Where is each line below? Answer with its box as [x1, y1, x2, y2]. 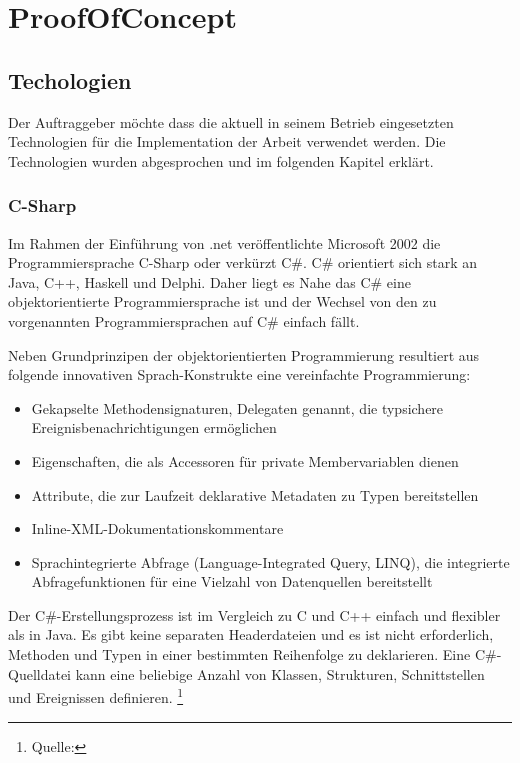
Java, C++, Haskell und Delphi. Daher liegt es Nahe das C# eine [8, 271, 411, 292]
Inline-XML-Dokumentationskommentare [31, 518, 284, 539]
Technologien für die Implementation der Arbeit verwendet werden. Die [8, 131, 446, 152]
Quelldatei [8, 663, 72, 684]
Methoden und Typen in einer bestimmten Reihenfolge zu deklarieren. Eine [8, 644, 471, 665]
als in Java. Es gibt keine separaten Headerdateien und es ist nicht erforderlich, [8, 624, 494, 645]
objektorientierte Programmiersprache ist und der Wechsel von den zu [8, 291, 437, 312]
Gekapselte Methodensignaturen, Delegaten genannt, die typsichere [31, 397, 444, 418]
